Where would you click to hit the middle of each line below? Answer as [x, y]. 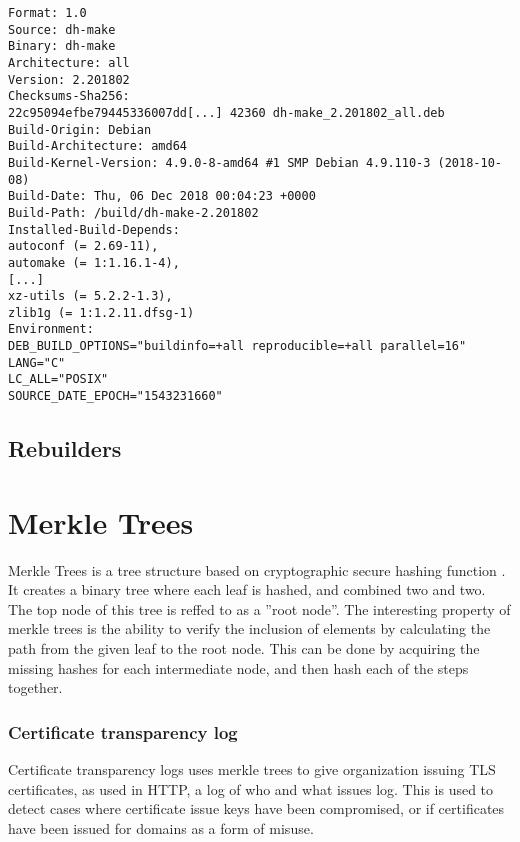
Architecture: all [69, 62]
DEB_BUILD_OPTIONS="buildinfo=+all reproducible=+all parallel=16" [237, 346]
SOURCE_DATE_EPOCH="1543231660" [115, 396]
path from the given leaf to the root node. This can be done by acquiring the [244, 648]
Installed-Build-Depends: [94, 229]
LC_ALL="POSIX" [58, 379]
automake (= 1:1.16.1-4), [94, 262]
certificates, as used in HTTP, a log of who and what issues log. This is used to [251, 788]
